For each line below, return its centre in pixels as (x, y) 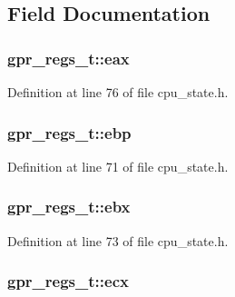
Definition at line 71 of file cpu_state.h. (118, 166)
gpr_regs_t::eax (69, 58)
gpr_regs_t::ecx (68, 281)
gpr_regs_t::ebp (69, 132)
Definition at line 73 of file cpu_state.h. (118, 240)
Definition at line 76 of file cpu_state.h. (118, 92)
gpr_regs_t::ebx (69, 207)
